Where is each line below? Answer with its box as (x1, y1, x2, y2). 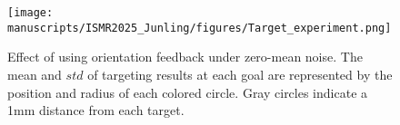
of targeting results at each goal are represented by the (87, 64, 393, 83)
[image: (7, 6, 54, 19)
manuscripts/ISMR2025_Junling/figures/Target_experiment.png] (7, 21, 392, 34)
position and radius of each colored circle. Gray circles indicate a (7, 82, 368, 101)
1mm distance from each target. (7, 101, 185, 120)
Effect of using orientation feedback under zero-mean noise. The (7, 47, 363, 66)
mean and (7, 64, 62, 83)
